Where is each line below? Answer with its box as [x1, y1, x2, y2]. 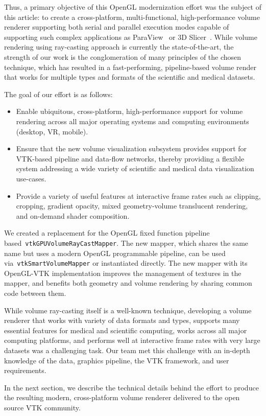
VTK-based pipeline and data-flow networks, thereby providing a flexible [16, 153, 245, 164]
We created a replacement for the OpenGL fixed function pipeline [4, 227, 210, 238]
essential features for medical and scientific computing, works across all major [4, 325, 247, 335]
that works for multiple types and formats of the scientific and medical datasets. [4, 72, 255, 82]
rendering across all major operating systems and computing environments [16, 115, 249, 126]
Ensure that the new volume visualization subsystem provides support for [16, 143, 247, 154]
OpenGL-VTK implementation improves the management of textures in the [4, 267, 241, 278]
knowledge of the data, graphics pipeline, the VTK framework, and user [4, 355, 229, 365]
